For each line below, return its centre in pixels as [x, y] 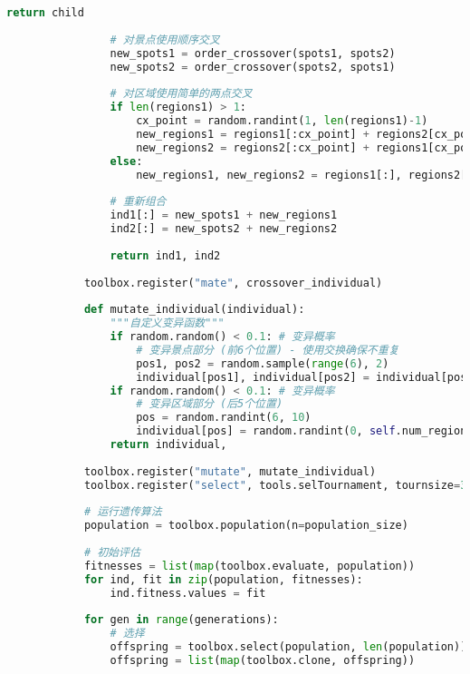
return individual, [168, 444]
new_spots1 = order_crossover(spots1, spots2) [253, 53]
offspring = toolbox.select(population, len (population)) [288, 647]
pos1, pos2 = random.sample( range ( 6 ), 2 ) [263, 363]
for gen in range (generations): [181, 620]
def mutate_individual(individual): [194, 310]
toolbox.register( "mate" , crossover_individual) [233, 283]
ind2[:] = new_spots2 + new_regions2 [224, 229]
